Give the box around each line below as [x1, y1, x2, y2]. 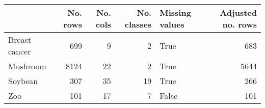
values [160, 18, 184, 30]
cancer [8, 45, 31, 57]
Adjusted [220, 7, 257, 18]
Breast [8, 34, 32, 45]
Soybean [8, 75, 38, 87]
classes [124, 18, 152, 30]
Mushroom [8, 60, 46, 72]
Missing [160, 7, 191, 18]
